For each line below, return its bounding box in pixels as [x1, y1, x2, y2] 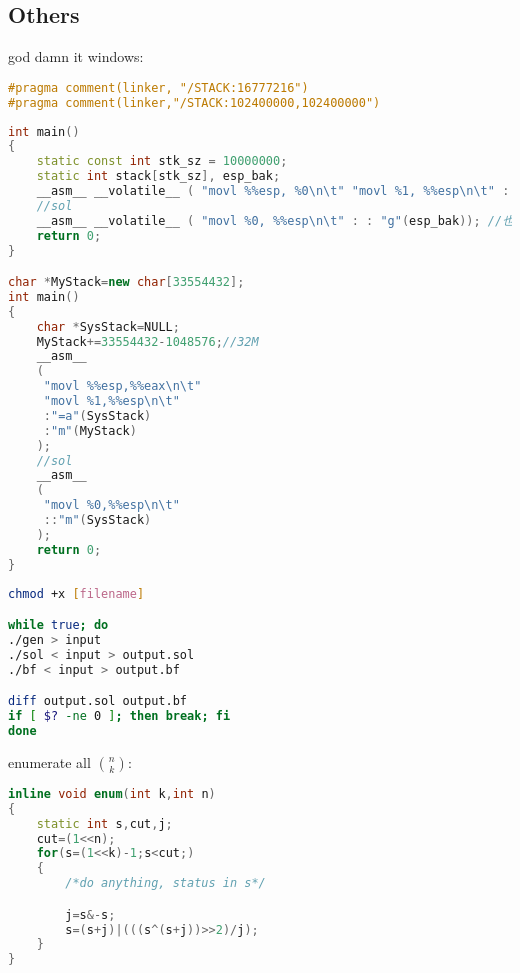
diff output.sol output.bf [8, 694, 187, 709]
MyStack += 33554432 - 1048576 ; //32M [36, 334, 259, 349]
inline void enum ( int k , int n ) [8, 786, 216, 801]
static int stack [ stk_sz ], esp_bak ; [36, 169, 281, 184]
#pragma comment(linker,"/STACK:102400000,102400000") [8, 95, 381, 110]
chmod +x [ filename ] [8, 586, 145, 601]
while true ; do [8, 618, 109, 633]
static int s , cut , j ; [36, 816, 173, 831]
